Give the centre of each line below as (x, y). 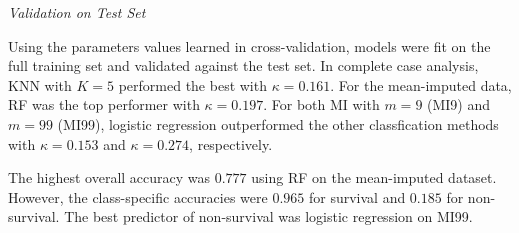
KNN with (40, 84)
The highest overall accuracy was (109, 177)
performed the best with (192, 84)
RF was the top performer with (104, 104)
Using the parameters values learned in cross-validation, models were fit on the (249, 45)
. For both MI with (321, 104)
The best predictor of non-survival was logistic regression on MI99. (268, 216)
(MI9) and (459, 104)
